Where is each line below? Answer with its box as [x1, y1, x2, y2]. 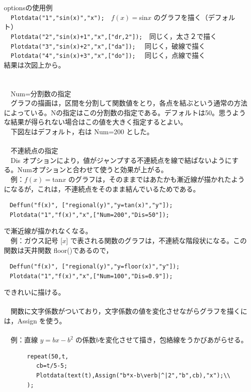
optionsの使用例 [4, 2, 53, 12]
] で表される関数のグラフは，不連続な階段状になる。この [66, 235, 247, 245]
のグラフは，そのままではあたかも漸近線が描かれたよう [68, 174, 245, 184]
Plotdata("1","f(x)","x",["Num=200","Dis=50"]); [9, 211, 170, 218]
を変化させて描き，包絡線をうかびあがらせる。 [98, 335, 248, 345]
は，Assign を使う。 [4, 316, 66, 326]
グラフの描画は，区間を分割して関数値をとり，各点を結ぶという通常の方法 [10, 98, 248, 108]
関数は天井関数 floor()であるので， [4, 245, 113, 255]
